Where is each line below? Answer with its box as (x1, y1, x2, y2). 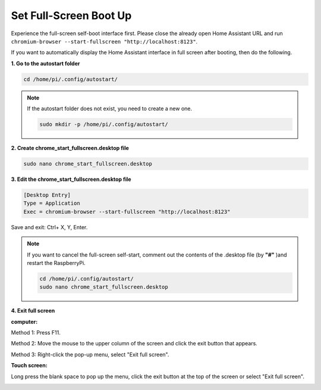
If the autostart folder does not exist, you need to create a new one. (27, 105, 193, 113)
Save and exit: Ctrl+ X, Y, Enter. (11, 223, 88, 230)
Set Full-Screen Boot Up (11, 9, 132, 22)
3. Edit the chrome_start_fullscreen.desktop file (11, 176, 131, 183)
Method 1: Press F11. (11, 329, 61, 336)
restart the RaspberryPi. (27, 259, 86, 266)
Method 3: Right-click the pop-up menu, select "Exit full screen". (11, 351, 169, 358)
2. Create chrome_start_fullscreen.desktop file (11, 145, 129, 152)
